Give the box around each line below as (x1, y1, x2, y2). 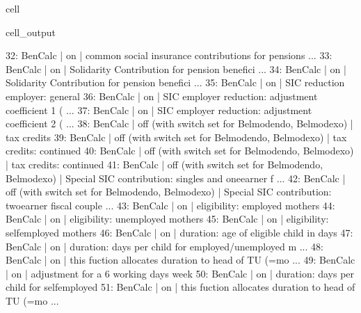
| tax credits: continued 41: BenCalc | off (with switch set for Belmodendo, (6, 156, 323, 171)
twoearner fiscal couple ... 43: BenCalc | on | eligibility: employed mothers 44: (6, 198, 335, 212)
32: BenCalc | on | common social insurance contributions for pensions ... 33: (6, 48, 332, 63)
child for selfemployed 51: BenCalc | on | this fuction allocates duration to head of (6, 280, 355, 294)
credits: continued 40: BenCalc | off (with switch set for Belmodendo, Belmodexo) (6, 143, 354, 158)
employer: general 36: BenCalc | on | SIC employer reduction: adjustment (6, 88, 318, 103)
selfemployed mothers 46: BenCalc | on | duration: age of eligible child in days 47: (6, 225, 353, 239)
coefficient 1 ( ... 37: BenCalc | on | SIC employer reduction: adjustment (6, 102, 312, 117)
